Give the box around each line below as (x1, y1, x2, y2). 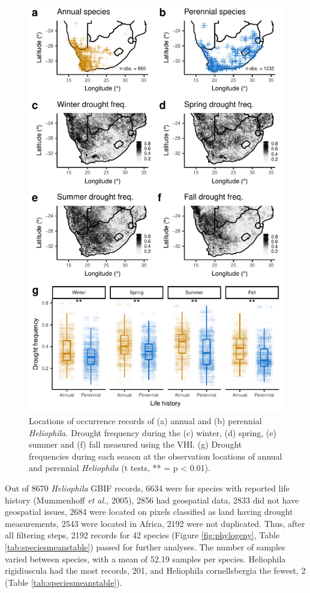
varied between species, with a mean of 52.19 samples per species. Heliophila (5, 552, 286, 565)
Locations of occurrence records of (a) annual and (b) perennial (29, 414, 262, 427)
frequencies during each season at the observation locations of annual (29, 449, 282, 462)
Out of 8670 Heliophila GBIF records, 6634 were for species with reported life (5, 481, 290, 494)
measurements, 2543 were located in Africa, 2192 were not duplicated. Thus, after (5, 517, 305, 529)
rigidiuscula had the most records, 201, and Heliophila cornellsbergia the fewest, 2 (5, 564, 306, 577)
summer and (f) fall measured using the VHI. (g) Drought (29, 438, 242, 451)
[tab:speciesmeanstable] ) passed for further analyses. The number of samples (5, 540, 285, 553)
